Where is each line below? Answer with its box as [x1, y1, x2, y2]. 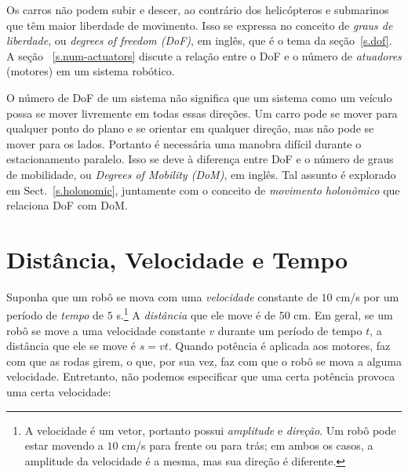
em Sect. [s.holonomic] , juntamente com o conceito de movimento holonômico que [6, 181, 400, 198]
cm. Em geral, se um [293, 307, 393, 323]
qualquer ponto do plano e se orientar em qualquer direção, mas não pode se [6, 120, 374, 137]
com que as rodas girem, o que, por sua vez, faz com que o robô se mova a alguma [6, 352, 402, 369]
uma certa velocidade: [6, 384, 111, 400]
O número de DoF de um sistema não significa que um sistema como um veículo [6, 89, 392, 105]
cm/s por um [336, 288, 399, 304]
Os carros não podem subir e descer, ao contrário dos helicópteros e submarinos [6, 2, 389, 17]
